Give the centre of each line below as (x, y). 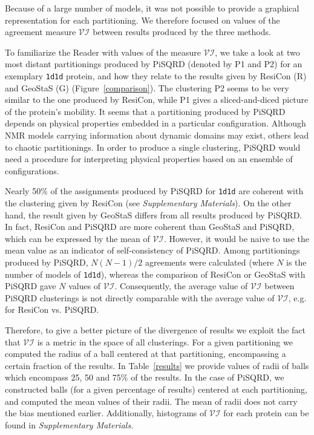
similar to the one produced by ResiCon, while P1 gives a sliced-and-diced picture (157, 100)
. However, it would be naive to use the (237, 238)
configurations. (32, 170)
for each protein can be (266, 413)
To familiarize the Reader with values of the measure (103, 52)
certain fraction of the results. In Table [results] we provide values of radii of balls (157, 365)
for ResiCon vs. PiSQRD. (52, 309)
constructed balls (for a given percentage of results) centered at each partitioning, (156, 389)
